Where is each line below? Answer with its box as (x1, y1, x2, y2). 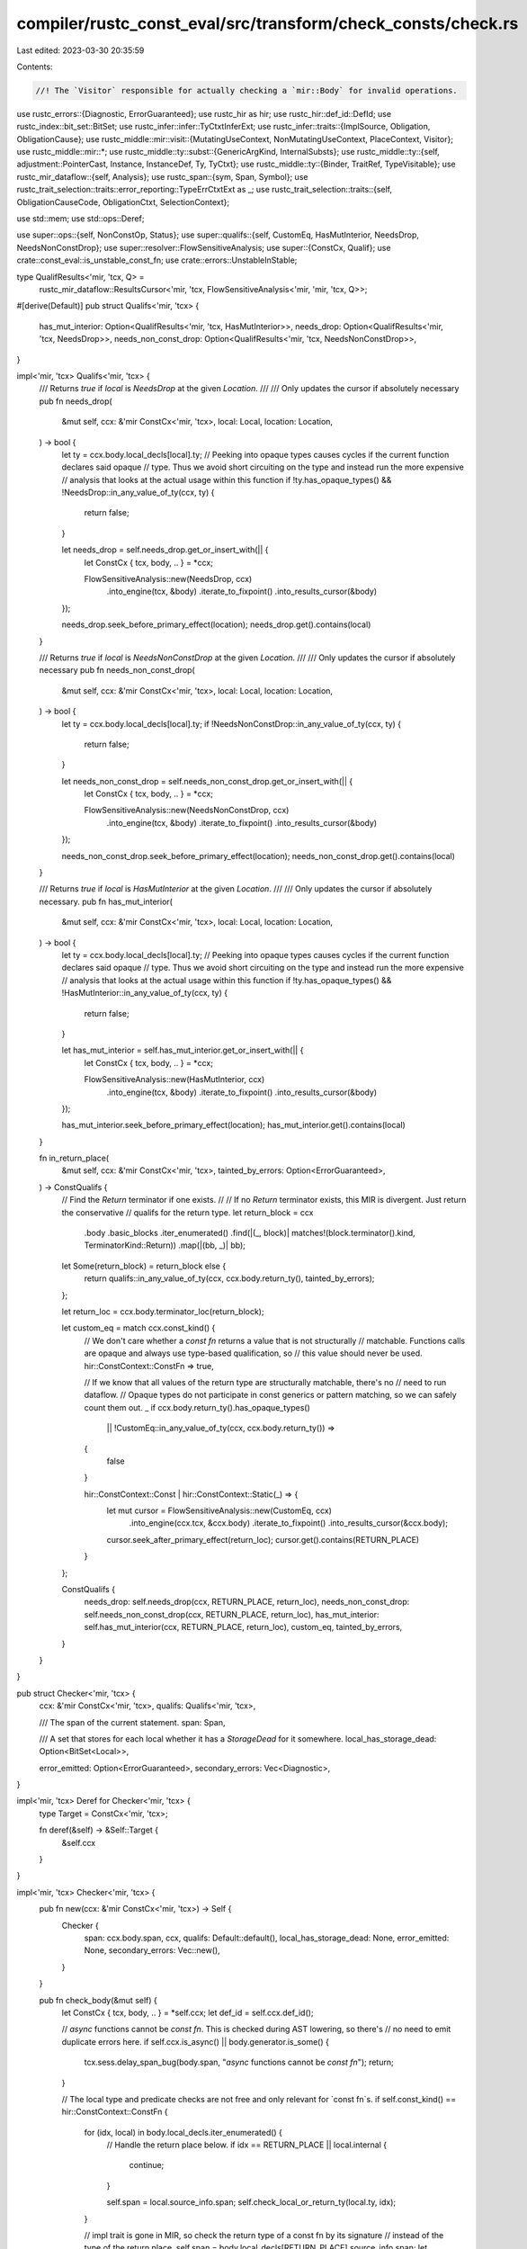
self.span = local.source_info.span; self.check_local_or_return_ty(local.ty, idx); (106, 2197, 396, 2208)
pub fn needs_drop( (39, 396, 112, 407)
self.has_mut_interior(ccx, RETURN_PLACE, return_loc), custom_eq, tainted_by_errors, (84, 1622, 403, 1633)
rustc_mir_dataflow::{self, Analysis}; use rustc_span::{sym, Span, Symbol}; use (16, 171, 308, 182)
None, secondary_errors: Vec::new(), (84, 1945, 220, 1956)
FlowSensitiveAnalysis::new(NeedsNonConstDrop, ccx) (84, 805, 290, 816)
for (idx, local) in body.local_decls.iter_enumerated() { (84, 2127, 283, 2137)
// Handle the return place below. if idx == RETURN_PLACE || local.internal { (106, 2139, 387, 2150)
